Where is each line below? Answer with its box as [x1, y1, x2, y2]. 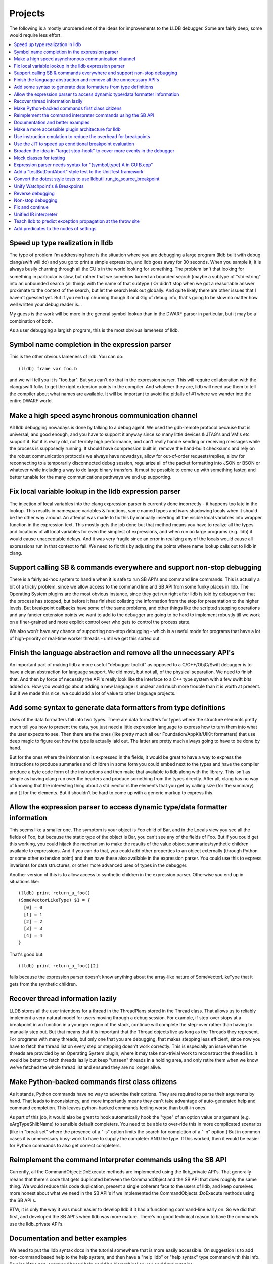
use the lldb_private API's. [9, 1221, 64, 1227]
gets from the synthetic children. [9, 981, 77, 987]
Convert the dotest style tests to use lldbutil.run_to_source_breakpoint [14, 176, 160, 182]
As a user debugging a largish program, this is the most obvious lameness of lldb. [9, 327, 179, 333]
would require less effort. [9, 32, 62, 38]
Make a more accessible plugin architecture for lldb [14, 126, 121, 132]
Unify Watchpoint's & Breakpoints [14, 183, 84, 189]
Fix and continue [14, 204, 49, 210]
